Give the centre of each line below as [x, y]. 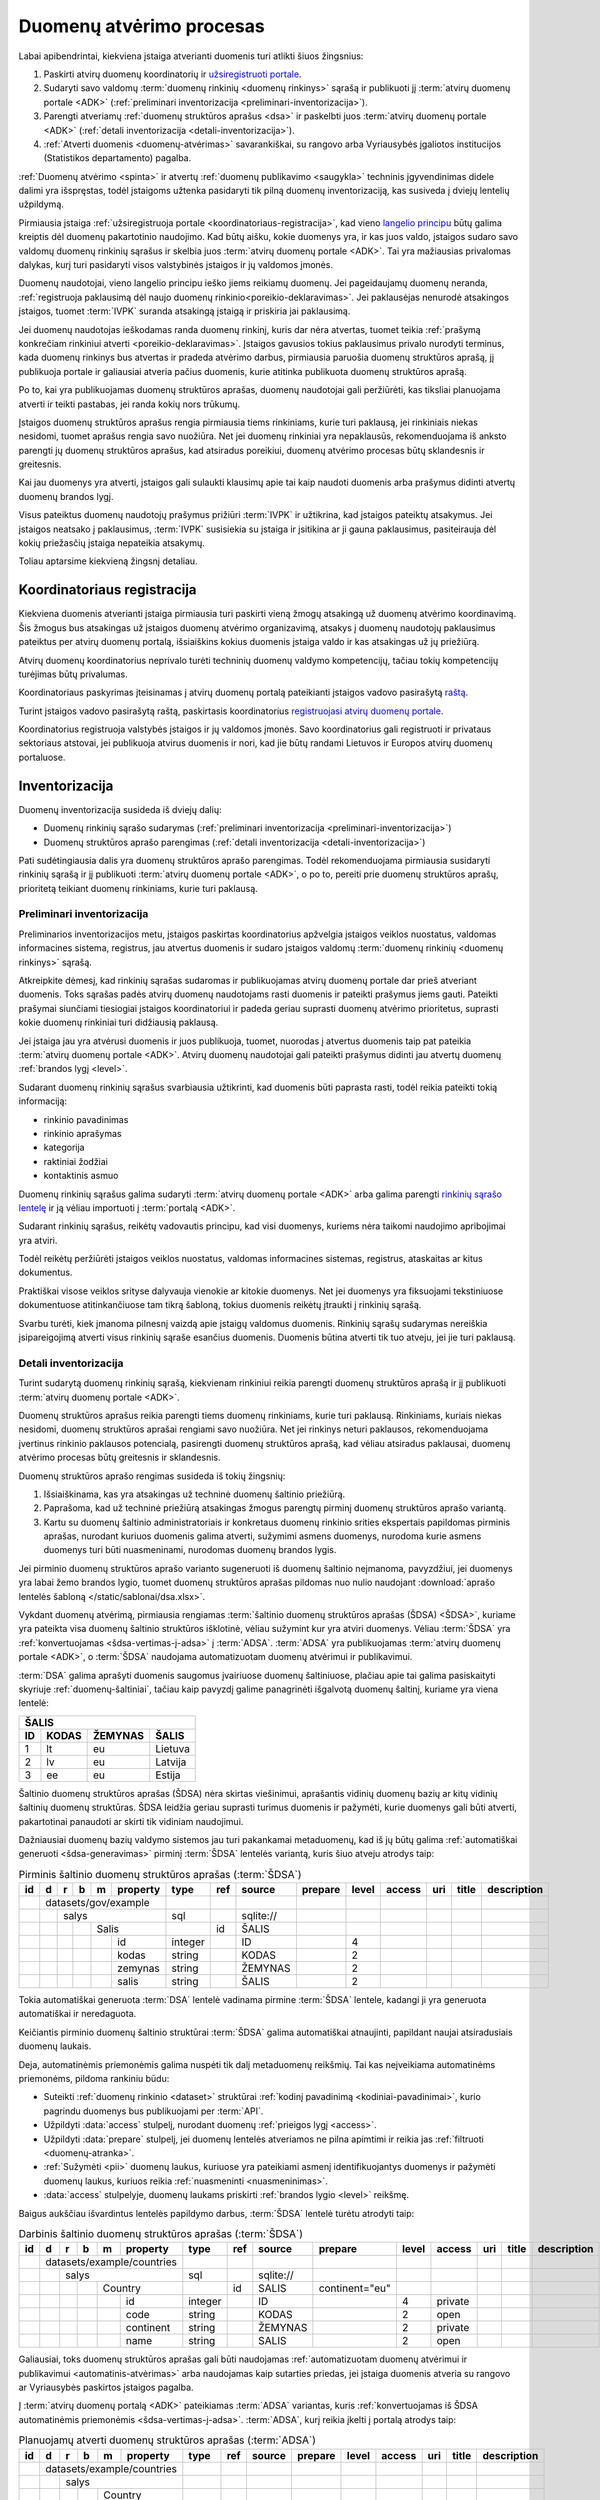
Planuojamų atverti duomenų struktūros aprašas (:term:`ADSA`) [167, 2440]
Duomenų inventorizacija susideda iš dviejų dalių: [120, 809]
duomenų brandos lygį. [66, 496]
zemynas [138, 1968]
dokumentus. [45, 1272]
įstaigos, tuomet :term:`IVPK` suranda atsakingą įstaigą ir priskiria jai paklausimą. [184, 311]
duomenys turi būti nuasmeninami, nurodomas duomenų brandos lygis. [190, 1550]
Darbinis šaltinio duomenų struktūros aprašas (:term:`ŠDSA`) [161, 2234]
